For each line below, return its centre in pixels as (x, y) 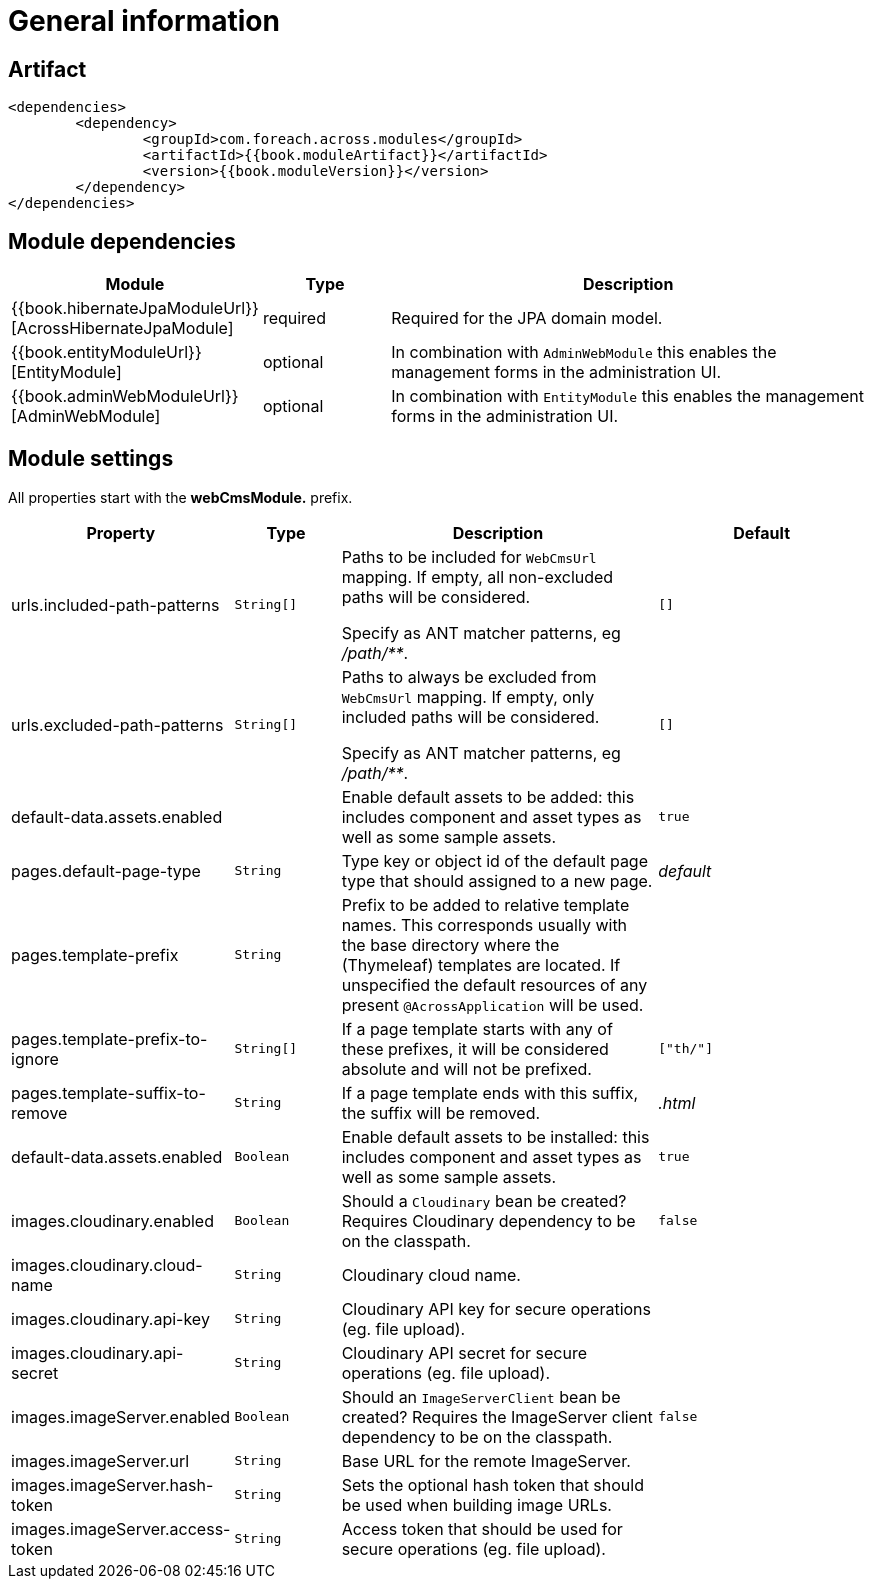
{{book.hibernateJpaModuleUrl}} (135, 308)
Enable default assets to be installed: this (495, 1136)
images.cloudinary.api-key (110, 1318)
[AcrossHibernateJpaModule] (122, 328)
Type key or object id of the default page (495, 860)
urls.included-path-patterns (115, 604)
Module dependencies (122, 241)
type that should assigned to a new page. (497, 880)
